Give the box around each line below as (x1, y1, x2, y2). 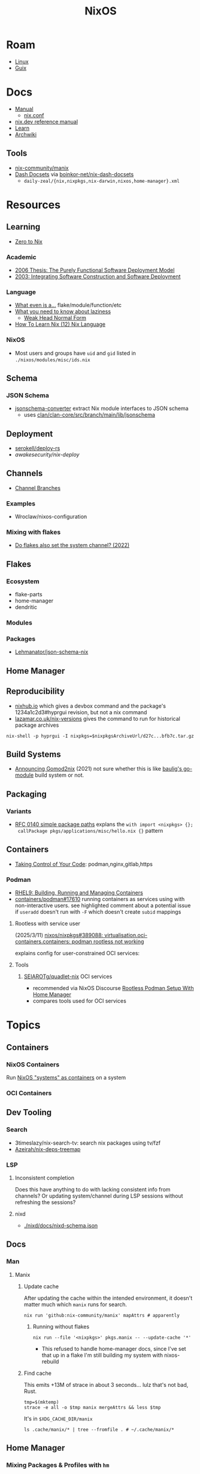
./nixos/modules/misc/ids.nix (14, 356, 91, 363)
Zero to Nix (14, 237, 43, 245)
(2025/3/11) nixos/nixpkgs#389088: (14, 932, 104, 939)
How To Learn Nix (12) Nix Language (14, 320, 106, 328)
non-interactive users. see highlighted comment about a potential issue (14, 902, 191, 909)
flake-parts (14, 591, 43, 598)
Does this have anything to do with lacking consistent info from (14, 1185, 171, 1193)
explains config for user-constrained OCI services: (14, 950, 140, 957)
